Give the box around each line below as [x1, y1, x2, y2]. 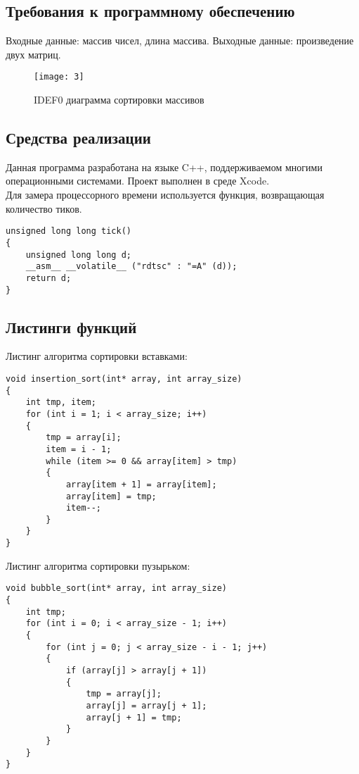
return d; [25, 273, 72, 283]
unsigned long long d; [25, 249, 131, 260]
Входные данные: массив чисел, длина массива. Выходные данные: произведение [6, 33, 354, 48]
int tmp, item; [25, 397, 96, 408]
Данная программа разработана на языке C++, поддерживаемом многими [6, 159, 322, 174]
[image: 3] [34, 72, 84, 82]
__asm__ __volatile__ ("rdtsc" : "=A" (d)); [25, 261, 237, 272]
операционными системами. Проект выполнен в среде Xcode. [6, 173, 270, 188]
